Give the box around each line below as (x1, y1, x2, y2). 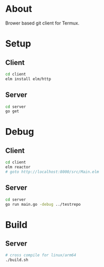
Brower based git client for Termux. (5, 20, 80, 26)
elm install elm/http (5, 76, 51, 82)
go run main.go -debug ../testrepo (5, 202, 81, 207)
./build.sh (5, 257, 29, 263)
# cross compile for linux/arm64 (5, 253, 76, 258)
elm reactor (5, 164, 31, 170)
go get (5, 109, 19, 114)
